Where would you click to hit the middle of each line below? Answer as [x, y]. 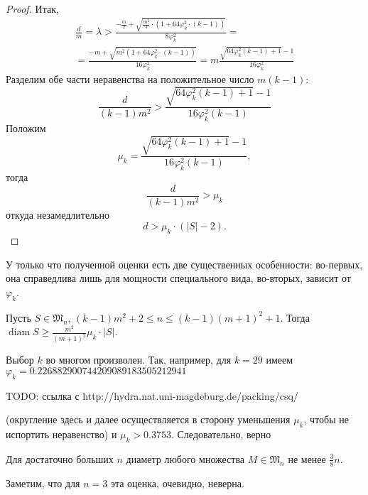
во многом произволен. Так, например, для [139, 360]
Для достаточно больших [60, 458]
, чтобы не [326, 419]
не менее [307, 458]
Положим [26, 128]
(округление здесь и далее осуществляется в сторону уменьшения [148, 419]
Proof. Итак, [32, 9]
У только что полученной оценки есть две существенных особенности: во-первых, [184, 264]
